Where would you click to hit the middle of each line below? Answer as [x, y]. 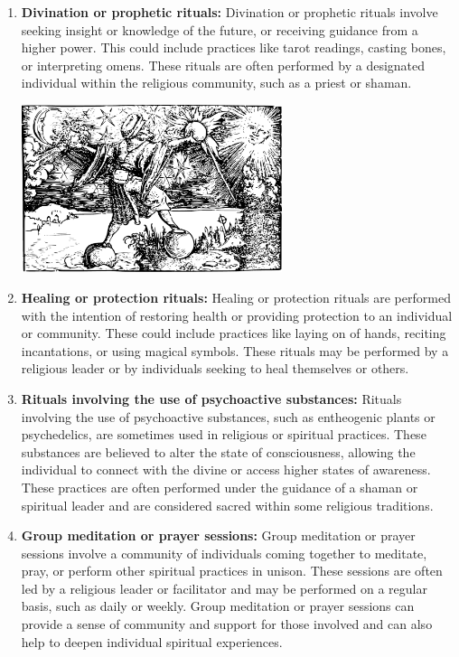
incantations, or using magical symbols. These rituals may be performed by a [235, 350]
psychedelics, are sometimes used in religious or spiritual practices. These [224, 434]
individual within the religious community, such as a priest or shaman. [216, 83]
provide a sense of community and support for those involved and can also [227, 624]
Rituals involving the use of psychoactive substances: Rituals [211, 398]
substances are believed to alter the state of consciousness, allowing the [218, 451]
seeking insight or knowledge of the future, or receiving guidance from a [220, 29]
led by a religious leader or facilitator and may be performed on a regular [224, 588]
